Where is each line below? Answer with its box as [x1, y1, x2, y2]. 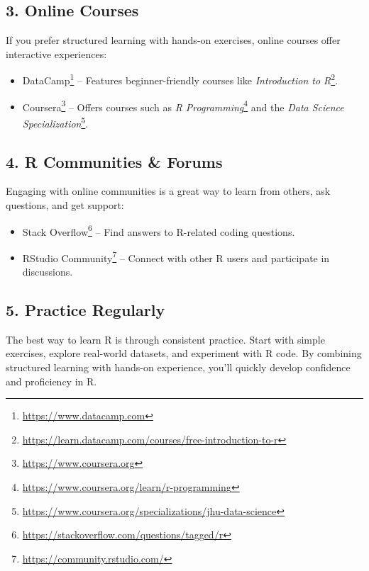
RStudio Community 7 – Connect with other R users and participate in [22, 248, 330, 265]
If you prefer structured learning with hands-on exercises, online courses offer [6, 33, 341, 47]
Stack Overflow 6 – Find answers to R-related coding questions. [22, 222, 295, 239]
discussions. [22, 264, 73, 279]
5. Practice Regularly [6, 299, 165, 321]
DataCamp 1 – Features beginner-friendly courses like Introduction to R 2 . [22, 71, 338, 88]
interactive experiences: [6, 46, 107, 61]
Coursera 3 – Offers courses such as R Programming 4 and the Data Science [22, 97, 344, 114]
